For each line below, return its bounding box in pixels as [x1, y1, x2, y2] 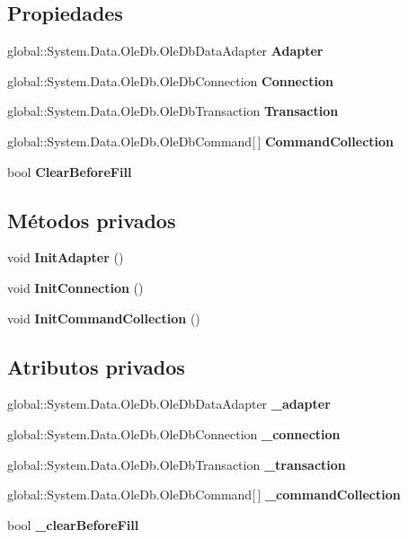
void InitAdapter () [7, 248, 124, 267]
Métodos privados [7, 206, 176, 234]
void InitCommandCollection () [7, 308, 200, 327]
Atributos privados [7, 352, 185, 380]
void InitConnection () [7, 278, 144, 296]
